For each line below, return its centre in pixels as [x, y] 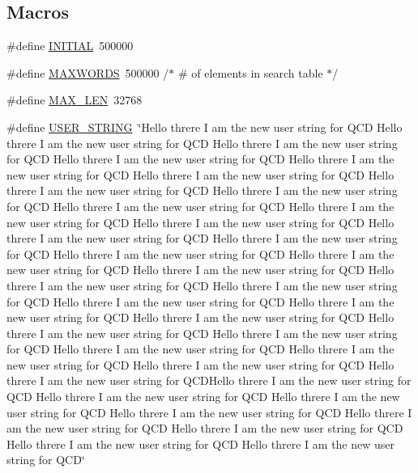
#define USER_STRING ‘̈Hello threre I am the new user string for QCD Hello [205, 127]
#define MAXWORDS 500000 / [88, 72]
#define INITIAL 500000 [70, 46]
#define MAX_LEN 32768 [75, 100]
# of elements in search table [250, 72]
